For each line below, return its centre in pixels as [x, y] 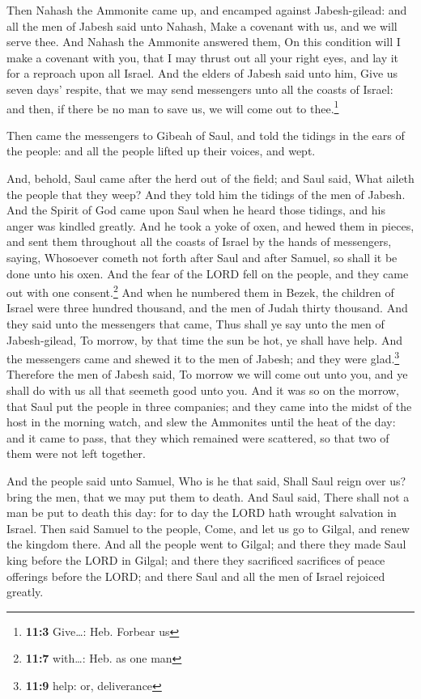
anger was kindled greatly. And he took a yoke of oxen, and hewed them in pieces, [210, 225]
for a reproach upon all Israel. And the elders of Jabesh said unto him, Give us [202, 73]
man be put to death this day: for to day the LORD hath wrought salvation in [202, 513]
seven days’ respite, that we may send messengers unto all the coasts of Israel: [200, 89]
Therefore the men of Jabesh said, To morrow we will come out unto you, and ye [207, 374]
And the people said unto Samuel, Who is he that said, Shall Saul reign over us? [206, 481]
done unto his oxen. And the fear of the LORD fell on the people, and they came [208, 273]
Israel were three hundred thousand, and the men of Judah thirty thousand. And [207, 308]
